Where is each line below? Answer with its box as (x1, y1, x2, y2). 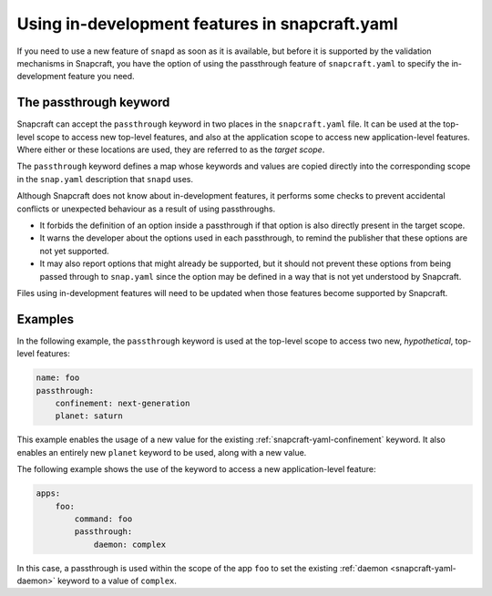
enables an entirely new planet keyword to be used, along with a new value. (16, 447, 307, 457)
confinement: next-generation (55, 397, 190, 408)
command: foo (74, 513, 133, 524)
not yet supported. (39, 245, 109, 256)
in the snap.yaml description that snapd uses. (16, 173, 194, 184)
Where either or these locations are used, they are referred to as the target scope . (16, 144, 325, 155)
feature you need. (67, 71, 136, 82)
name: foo (36, 373, 80, 383)
